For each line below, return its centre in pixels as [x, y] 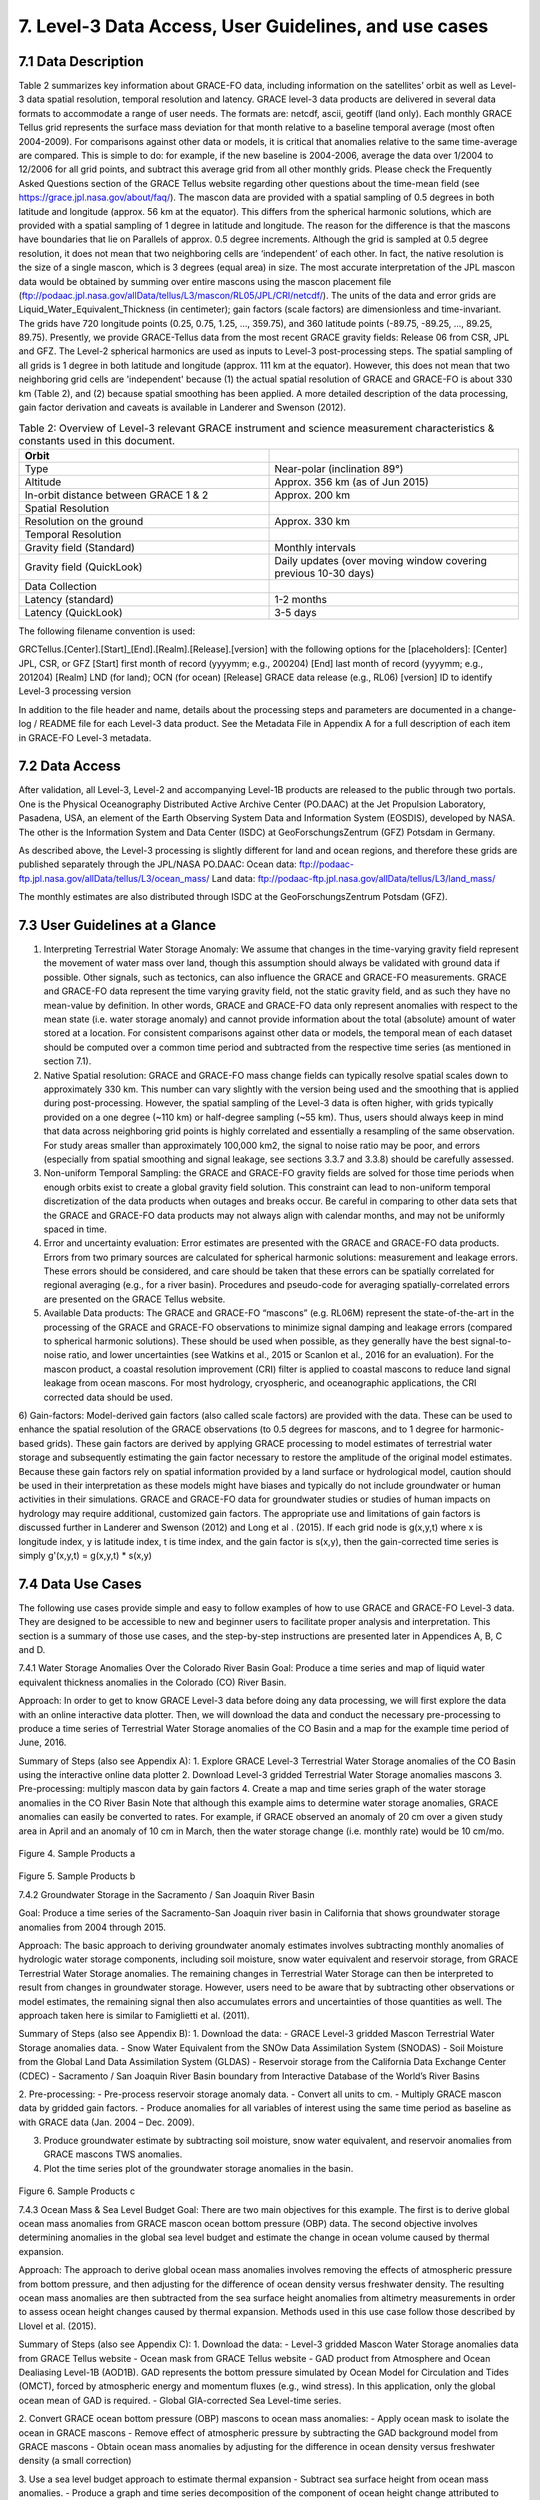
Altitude [43, 482]
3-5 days [295, 612]
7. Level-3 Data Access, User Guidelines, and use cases [253, 26]
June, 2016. [42, 1742]
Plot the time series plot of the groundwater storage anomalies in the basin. [198, 2168]
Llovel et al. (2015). [57, 2326]
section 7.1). [67, 1061]
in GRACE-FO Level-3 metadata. [85, 737]
